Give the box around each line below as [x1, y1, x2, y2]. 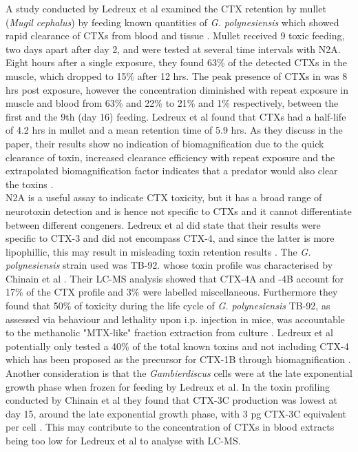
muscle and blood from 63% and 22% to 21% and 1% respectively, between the [6, 96, 339, 110]
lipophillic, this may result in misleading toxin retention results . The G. [6, 244, 311, 258]
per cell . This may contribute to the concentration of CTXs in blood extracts [6, 420, 335, 434]
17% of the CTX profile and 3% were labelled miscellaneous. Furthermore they [6, 285, 338, 299]
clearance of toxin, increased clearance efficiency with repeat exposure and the [6, 150, 335, 164]
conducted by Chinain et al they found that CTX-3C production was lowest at [6, 393, 338, 407]
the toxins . [6, 176, 54, 191]
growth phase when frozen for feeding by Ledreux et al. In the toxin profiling [6, 379, 330, 393]
